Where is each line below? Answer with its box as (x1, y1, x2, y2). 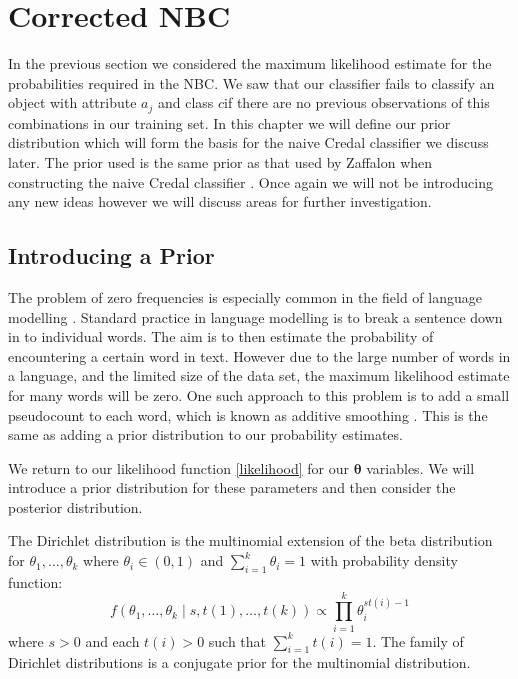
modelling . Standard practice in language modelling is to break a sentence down (8, 306, 503, 327)
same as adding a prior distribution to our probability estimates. (8, 424, 403, 445)
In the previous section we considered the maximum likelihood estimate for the (8, 53, 492, 74)
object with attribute (8, 92, 137, 113)
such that (208, 630, 267, 651)
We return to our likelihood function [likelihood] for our (8, 457, 349, 478)
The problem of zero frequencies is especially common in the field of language (8, 286, 482, 307)
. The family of (372, 630, 464, 651)
